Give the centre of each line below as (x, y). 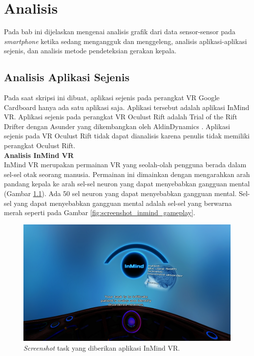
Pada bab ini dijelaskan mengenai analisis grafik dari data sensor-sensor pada (120, 32)
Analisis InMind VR (39, 155)
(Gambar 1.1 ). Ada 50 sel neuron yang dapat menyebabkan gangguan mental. (120, 193)
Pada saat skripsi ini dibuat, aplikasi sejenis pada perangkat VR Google (112, 98)
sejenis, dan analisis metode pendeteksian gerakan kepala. (90, 51)
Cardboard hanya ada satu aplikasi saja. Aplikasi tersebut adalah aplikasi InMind (127, 107)
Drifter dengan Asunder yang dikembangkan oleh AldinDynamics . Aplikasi (117, 126)
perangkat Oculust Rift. (40, 145)
